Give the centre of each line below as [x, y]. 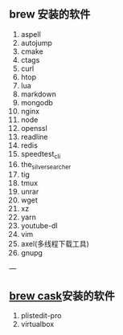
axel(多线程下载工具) [55, 244]
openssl [34, 128]
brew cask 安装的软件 [62, 296]
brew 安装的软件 [50, 14]
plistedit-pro [41, 316]
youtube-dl [39, 226]
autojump [37, 43]
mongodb [37, 102]
